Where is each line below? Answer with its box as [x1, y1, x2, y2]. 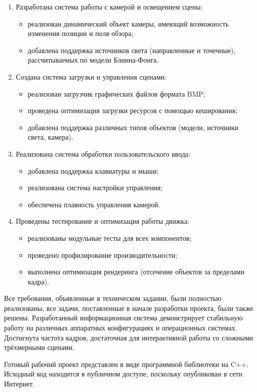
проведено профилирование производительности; [28, 249, 177, 260]
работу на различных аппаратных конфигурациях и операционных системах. [4, 322, 237, 333]
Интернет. [4, 378, 35, 389]
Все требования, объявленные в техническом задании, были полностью [4, 293, 221, 303]
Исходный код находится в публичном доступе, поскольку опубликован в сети [4, 368, 242, 379]
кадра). [28, 276, 50, 286]
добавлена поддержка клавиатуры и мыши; [28, 165, 159, 176]
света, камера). [28, 132, 74, 142]
